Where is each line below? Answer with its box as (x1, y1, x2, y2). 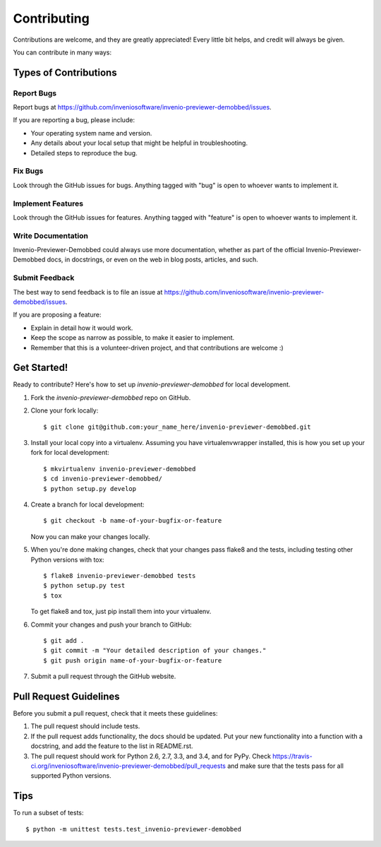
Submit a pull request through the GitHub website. (30, 672, 176, 681)
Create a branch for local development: (30, 500, 145, 509)
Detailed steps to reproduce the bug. (30, 148, 138, 157)
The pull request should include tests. (30, 722, 140, 730)
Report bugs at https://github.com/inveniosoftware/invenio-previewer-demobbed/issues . (13, 103, 272, 112)
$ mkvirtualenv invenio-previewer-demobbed (43, 465, 196, 473)
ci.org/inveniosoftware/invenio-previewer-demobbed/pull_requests (30, 762, 226, 770)
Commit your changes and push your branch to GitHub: (30, 620, 192, 629)
